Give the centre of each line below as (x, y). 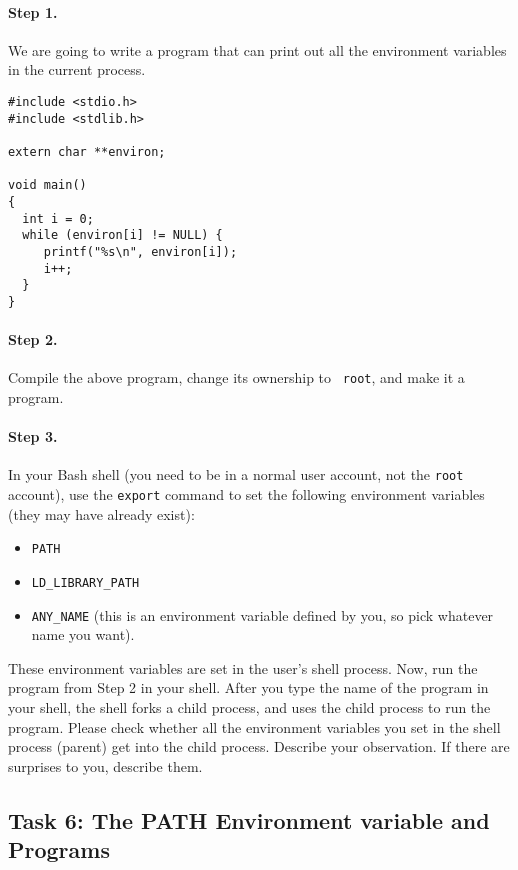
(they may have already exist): (101, 513)
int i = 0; (58, 218)
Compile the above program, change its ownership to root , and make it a (236, 377)
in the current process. (77, 69)
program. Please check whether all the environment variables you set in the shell (254, 726)
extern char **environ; (87, 151)
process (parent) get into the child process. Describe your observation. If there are (259, 746)
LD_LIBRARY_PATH (85, 582)
